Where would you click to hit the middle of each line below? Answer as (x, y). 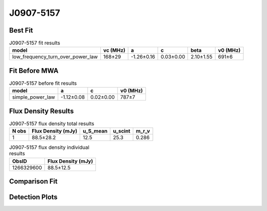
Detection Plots (33, 197)
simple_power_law (34, 97)
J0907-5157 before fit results (43, 83)
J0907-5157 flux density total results (52, 124)
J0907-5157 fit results (35, 43)
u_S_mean (95, 131)
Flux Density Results (42, 111)
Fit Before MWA (34, 71)
